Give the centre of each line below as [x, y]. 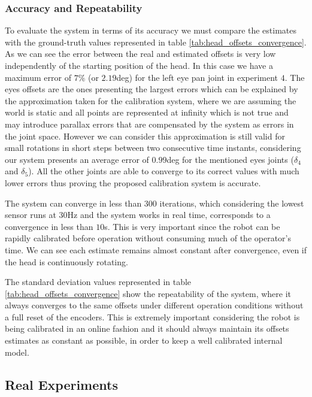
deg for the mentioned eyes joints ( [230, 159]
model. [17, 352]
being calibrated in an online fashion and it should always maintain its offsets [147, 328]
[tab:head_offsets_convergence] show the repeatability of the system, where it [148, 293]
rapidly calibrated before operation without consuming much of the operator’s [148, 238]
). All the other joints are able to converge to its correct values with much [164, 171]
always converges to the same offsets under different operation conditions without [154, 305]
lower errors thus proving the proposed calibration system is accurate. [133, 182]
